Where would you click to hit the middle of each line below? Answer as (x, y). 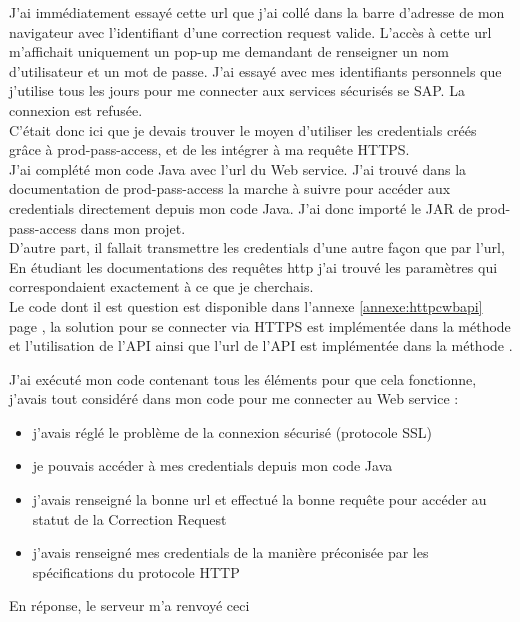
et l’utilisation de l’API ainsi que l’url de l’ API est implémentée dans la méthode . (261, 345)
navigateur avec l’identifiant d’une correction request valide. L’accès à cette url (250, 31)
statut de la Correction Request (129, 518)
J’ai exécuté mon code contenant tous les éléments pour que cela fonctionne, (243, 378)
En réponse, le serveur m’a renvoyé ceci (129, 605)
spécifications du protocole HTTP (136, 571)
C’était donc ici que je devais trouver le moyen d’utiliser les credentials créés (243, 129)
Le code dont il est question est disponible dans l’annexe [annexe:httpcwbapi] (246, 305)
